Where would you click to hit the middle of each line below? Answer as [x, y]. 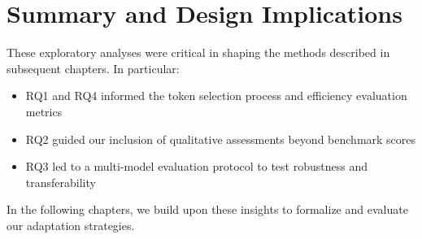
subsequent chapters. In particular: [93, 68]
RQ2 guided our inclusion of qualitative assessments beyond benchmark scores [221, 139]
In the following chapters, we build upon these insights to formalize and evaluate [207, 209]
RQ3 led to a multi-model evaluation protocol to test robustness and [196, 166]
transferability [61, 182]
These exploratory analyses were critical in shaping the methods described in [198, 52]
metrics [44, 111]
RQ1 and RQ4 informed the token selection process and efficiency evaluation [216, 96]
